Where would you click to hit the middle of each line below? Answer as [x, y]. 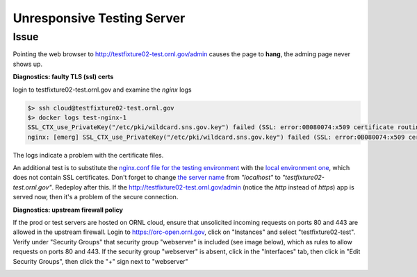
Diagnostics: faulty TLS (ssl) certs [63, 77]
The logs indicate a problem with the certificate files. [88, 155]
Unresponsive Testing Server [99, 18]
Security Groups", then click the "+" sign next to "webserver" [101, 261]
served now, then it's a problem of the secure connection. [96, 197]
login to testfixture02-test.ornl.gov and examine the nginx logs [102, 90]
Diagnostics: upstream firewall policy [68, 210]
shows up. [28, 64]
